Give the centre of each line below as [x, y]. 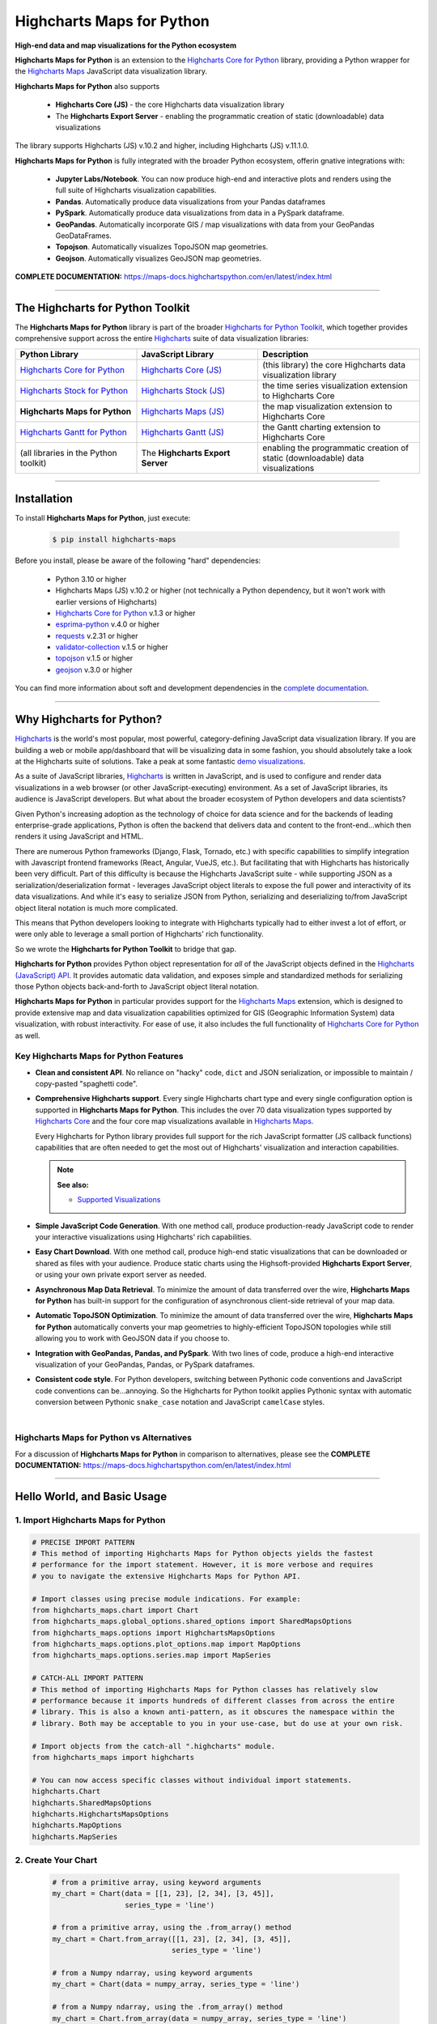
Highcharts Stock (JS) [183, 390]
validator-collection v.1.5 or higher [112, 647]
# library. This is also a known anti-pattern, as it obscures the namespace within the [214, 1712]
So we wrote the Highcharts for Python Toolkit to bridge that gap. [126, 949]
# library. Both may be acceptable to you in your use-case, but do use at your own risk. [218, 1723]
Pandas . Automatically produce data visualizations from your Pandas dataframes [191, 202]
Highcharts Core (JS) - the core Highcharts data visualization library [170, 104]
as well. [28, 1035]
